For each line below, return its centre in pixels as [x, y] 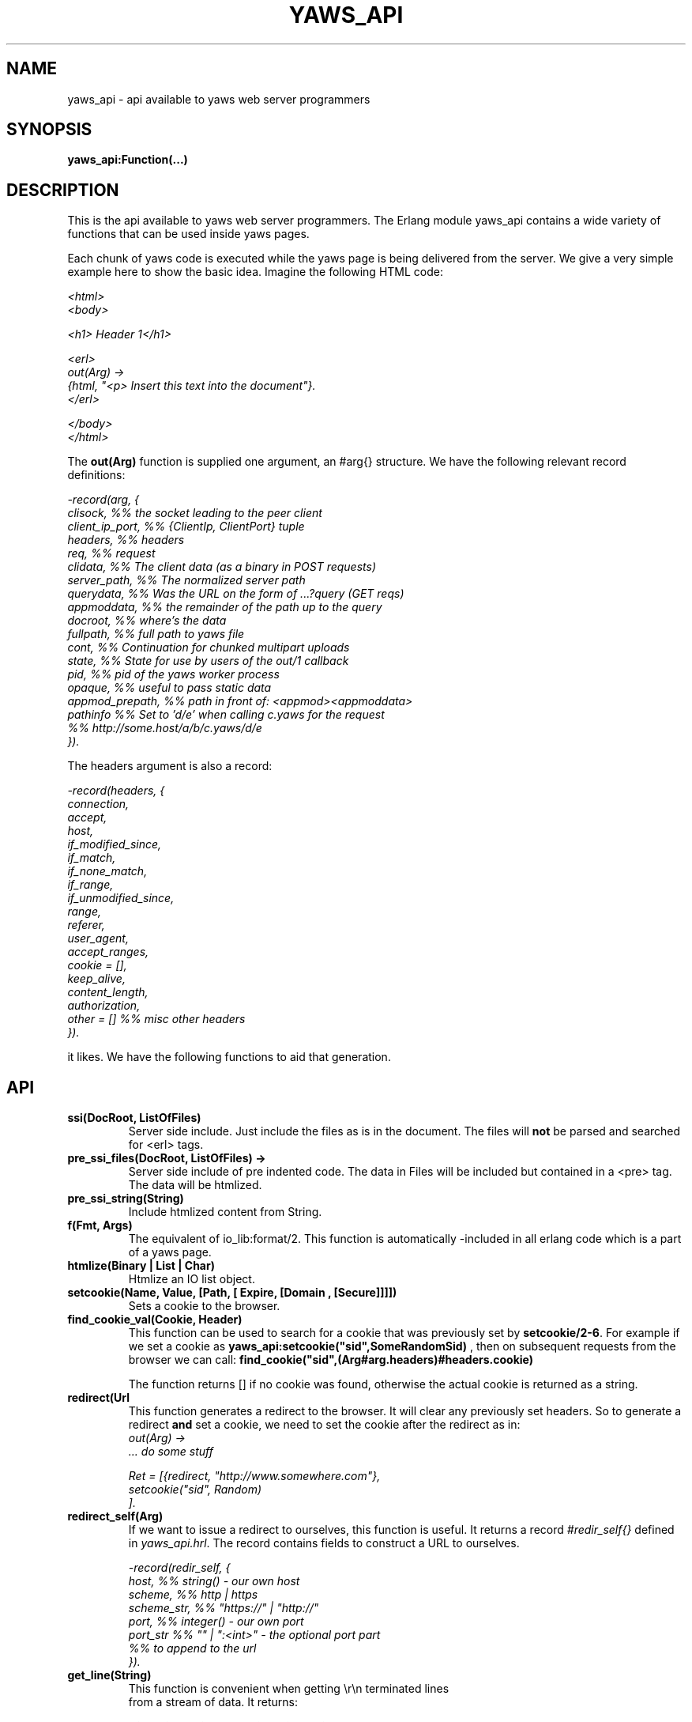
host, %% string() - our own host [214, 1581]
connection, [98, 804]
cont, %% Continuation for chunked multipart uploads [209, 648]
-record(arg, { [103, 500]
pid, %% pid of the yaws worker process [173, 674]
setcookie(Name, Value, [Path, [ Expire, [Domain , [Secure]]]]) [232, 1293]
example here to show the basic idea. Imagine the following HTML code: [255, 272]
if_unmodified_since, [121, 898]
